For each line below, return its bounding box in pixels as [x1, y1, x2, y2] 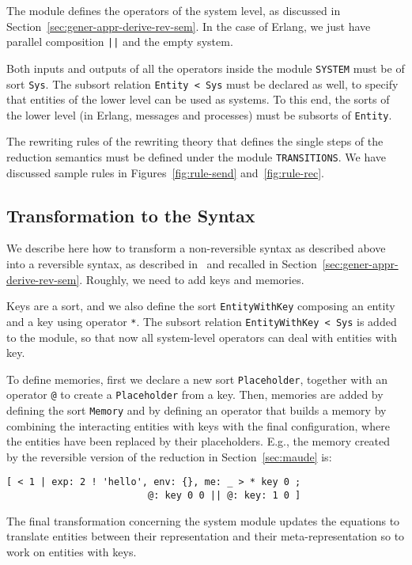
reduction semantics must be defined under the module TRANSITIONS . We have [6, 149, 386, 165]
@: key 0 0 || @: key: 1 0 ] [147, 490, 301, 502]
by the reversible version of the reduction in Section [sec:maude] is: [6, 448, 332, 465]
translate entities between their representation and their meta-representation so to [6, 528, 405, 544]
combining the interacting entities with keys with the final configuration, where [6, 417, 390, 434]
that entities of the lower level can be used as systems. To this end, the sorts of [6, 91, 390, 108]
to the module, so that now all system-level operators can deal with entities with [6, 328, 397, 345]
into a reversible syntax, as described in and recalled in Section [6, 256, 317, 272]
